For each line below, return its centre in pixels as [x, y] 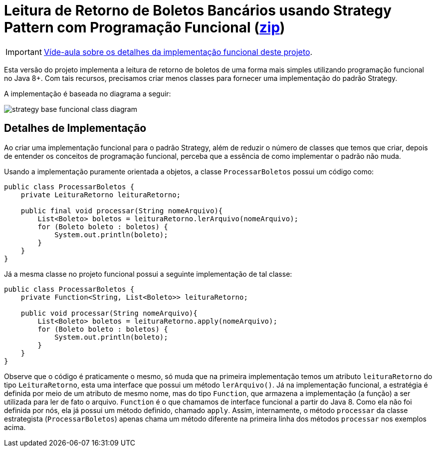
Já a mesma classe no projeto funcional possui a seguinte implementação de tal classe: [148, 274]
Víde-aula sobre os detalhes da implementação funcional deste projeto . [178, 52]
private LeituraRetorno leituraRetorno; [101, 195]
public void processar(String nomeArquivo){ [109, 313]
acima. [15, 427]
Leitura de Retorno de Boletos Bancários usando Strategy [198, 10]
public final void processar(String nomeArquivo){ [122, 211]
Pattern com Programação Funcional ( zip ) [145, 27]
